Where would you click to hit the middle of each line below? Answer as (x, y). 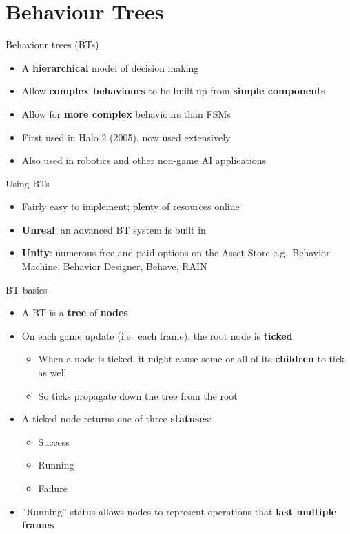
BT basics (27, 289)
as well (52, 372)
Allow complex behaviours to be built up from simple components (174, 91)
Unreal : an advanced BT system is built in (114, 229)
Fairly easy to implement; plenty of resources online (131, 206)
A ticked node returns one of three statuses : (117, 419)
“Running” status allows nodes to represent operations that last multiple (179, 511)
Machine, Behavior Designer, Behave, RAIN (114, 266)
